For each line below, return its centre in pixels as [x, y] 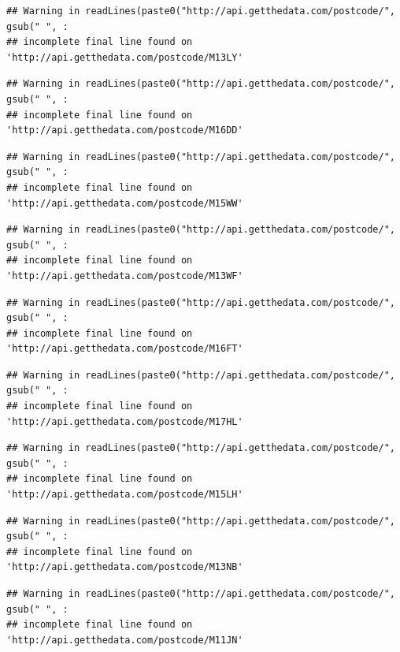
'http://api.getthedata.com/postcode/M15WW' [125, 203]
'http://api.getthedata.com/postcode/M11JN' [125, 640]
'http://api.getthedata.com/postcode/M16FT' [125, 349]
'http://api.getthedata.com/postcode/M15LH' [125, 495]
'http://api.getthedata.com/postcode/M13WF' [125, 276]
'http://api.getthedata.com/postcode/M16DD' [125, 130]
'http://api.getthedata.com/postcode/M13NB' [125, 567]
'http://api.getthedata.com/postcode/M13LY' [125, 57]
